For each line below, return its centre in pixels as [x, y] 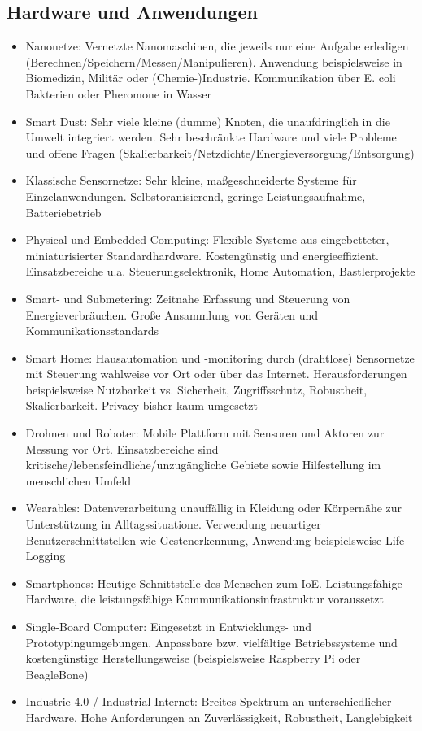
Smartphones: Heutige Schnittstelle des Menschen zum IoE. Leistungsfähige [214, 583]
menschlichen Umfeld [78, 480]
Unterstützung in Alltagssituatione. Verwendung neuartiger [173, 524]
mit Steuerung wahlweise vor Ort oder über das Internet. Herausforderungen [216, 374]
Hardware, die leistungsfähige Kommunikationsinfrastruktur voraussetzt [204, 599]
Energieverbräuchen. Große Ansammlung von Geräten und [172, 314]
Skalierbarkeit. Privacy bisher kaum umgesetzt [141, 405]
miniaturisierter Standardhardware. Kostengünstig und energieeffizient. [202, 255]
